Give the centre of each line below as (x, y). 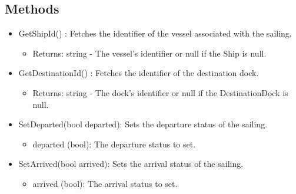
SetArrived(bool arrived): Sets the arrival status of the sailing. (131, 164)
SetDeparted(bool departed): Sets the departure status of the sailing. (143, 124)
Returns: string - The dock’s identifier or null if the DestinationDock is (160, 92)
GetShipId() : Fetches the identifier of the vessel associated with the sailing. (155, 33)
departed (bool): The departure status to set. (114, 144)
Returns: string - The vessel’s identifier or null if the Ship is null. (149, 53)
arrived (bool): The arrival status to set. (105, 183)
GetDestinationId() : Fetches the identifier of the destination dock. (139, 73)
